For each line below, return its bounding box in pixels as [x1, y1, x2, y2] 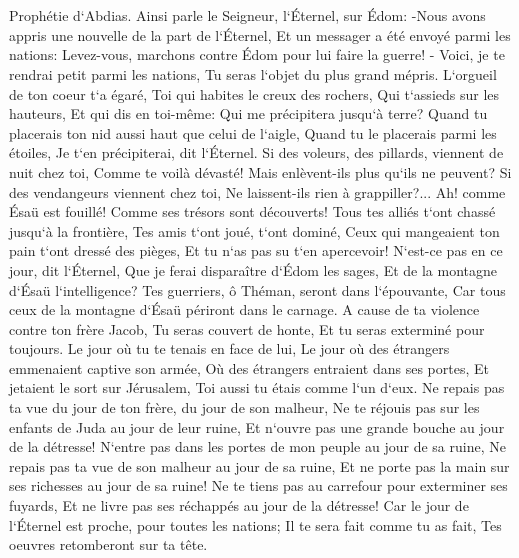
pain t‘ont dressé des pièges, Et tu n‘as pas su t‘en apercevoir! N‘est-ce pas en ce [9, 240, 503, 261]
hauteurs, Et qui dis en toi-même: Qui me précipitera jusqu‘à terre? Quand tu [9, 103, 488, 124]
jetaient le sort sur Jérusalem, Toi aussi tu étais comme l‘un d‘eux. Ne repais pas [9, 377, 505, 398]
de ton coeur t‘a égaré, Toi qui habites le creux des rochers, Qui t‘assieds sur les [9, 83, 500, 104]
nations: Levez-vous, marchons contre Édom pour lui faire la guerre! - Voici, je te [9, 44, 505, 65]
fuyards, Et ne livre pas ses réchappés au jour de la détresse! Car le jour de [9, 495, 469, 516]
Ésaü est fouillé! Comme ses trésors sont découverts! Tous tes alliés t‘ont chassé [9, 201, 496, 222]
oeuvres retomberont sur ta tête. [9, 534, 208, 555]
